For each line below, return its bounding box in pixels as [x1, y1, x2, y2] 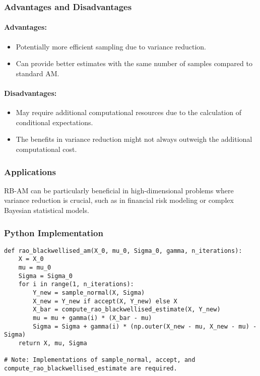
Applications [4, 165, 56, 178]
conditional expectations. [16, 117, 93, 127]
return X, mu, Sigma [18, 340, 87, 347]
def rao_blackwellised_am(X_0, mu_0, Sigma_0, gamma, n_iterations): [4, 247, 242, 254]
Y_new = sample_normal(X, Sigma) [33, 289, 145, 297]
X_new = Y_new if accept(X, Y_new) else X [33, 297, 177, 305]
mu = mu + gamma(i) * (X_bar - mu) [33, 314, 152, 322]
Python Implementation [4, 226, 103, 239]
